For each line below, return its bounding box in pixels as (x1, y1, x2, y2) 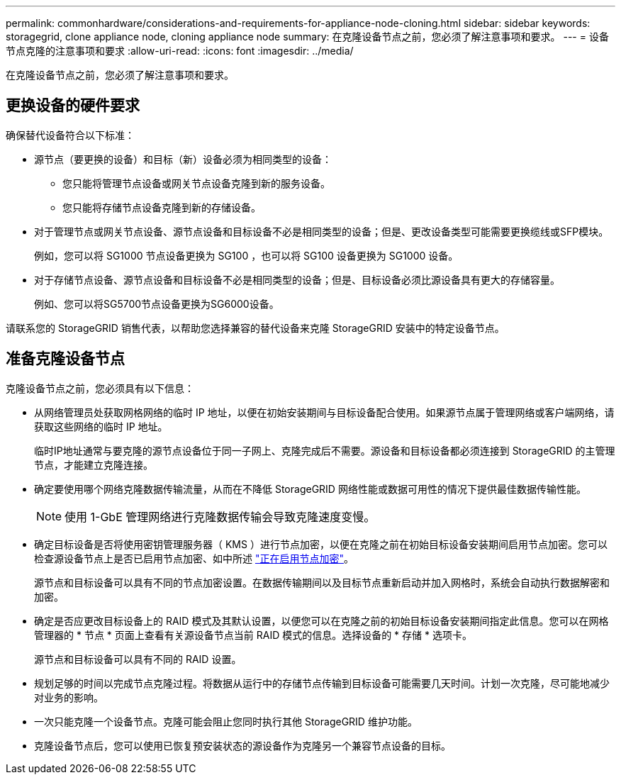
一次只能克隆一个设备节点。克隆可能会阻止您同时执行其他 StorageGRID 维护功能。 (34, 715, 418, 728)
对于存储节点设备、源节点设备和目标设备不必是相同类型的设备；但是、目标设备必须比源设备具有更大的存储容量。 (34, 273, 560, 286)
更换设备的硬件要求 (6, 96, 140, 115)
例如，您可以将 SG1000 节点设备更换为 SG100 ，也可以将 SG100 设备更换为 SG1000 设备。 (34, 249, 459, 262)
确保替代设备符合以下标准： (6, 128, 135, 141)
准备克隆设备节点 (6, 350, 125, 368)
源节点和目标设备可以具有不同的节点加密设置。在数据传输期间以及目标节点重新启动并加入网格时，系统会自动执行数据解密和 (34, 576, 610, 589)
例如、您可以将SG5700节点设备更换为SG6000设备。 (34, 297, 279, 310)
